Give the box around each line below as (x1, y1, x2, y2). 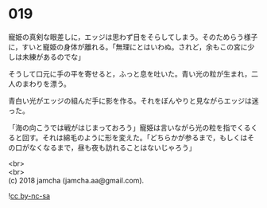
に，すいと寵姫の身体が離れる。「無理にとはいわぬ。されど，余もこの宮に (8, 41, 248, 52)
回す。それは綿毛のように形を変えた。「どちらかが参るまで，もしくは (21, 132, 248, 142)
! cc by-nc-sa (8, 190, 50, 200)
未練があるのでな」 (21, 52, 85, 61)
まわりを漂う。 (21, 79, 72, 88)
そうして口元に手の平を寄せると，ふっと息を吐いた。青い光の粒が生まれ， (8, 69, 252, 78)
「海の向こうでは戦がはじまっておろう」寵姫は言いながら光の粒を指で (8, 123, 238, 132)
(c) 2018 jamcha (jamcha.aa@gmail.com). (8, 175, 145, 185)
